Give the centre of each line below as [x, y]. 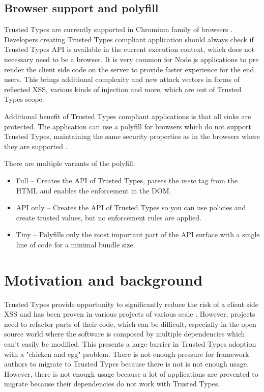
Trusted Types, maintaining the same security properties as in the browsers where [132, 136]
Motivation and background [104, 279]
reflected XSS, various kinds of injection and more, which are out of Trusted [123, 89]
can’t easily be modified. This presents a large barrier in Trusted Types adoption [130, 343]
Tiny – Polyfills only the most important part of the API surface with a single [138, 234]
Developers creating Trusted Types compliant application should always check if [129, 39]
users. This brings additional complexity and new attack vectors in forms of [122, 79]
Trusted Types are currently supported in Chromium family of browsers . [119, 29]
